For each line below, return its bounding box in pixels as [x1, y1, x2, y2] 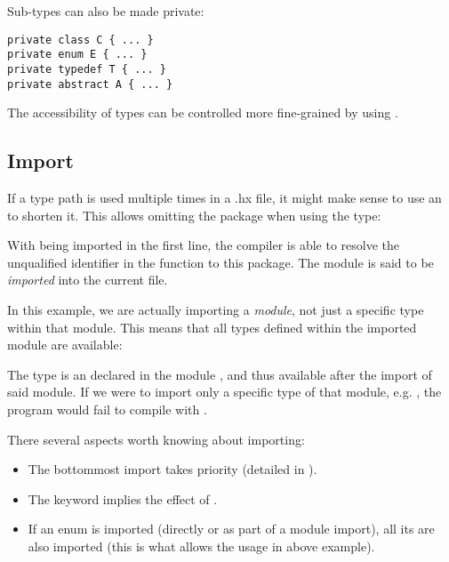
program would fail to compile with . [7, 399, 207, 418]
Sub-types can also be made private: [7, 2, 204, 20]
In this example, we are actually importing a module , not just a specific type [7, 300, 424, 318]
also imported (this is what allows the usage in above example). [28, 536, 375, 555]
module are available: [7, 335, 123, 354]
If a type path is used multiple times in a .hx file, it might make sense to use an [7, 189, 442, 207]
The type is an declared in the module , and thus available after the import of [7, 365, 432, 383]
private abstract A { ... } [7, 77, 173, 91]
